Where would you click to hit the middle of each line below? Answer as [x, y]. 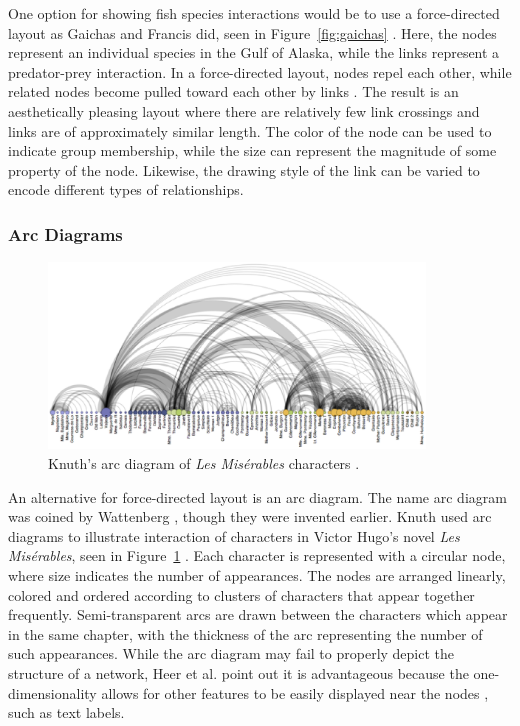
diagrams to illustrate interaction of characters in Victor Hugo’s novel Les [234, 535]
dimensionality [52, 692]
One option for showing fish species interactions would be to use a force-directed [254, 13]
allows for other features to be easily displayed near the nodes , [295, 692]
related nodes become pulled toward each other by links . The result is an [233, 91]
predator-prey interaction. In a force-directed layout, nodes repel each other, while [260, 71]
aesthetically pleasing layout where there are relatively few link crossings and [244, 110]
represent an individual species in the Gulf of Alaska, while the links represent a [254, 52]
